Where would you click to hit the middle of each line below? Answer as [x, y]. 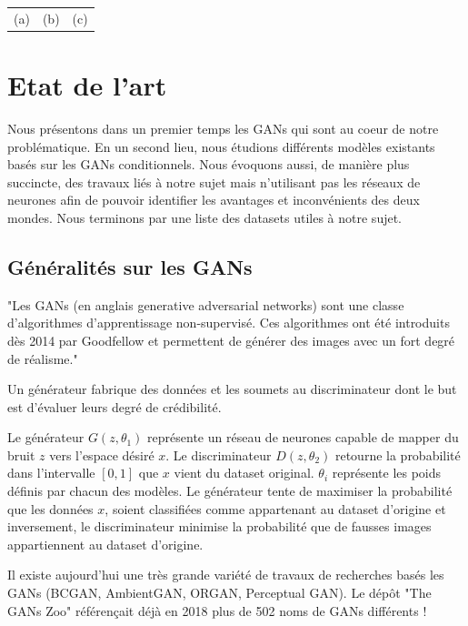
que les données [50, 508]
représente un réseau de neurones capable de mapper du [303, 437]
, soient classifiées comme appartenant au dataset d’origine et [275, 508]
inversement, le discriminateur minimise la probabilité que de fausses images [219, 526]
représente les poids [387, 473]
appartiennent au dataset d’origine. [105, 544]
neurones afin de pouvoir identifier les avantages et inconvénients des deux [214, 200]
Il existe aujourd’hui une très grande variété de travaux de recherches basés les [226, 575]
